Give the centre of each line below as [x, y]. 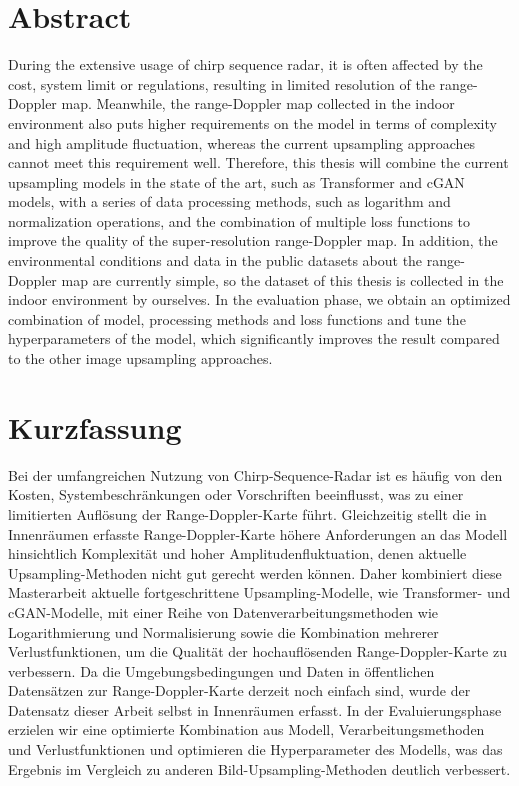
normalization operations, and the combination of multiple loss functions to [239, 220]
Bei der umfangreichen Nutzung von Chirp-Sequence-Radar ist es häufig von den [255, 474]
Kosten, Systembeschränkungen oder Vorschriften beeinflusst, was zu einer [236, 494]
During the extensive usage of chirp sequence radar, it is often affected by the [245, 64]
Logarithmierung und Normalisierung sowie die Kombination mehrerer [223, 631]
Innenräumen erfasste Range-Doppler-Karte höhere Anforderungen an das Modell [258, 533]
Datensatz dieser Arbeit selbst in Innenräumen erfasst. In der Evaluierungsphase [255, 709]
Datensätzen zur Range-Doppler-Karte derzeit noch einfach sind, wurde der [239, 690]
